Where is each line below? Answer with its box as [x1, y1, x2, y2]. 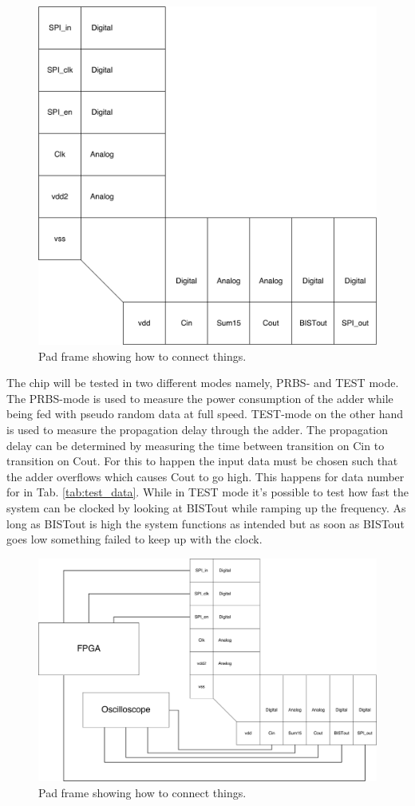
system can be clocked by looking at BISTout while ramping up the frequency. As [6, 499, 406, 516]
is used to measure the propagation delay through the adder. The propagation [6, 421, 389, 437]
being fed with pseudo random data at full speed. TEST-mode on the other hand [6, 405, 404, 422]
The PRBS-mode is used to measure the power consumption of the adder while [6, 389, 393, 406]
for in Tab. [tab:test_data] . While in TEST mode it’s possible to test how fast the [6, 484, 409, 500]
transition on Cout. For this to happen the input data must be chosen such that [6, 452, 398, 469]
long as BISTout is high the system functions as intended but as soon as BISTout [6, 515, 405, 531]
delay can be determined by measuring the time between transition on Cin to [6, 437, 385, 453]
